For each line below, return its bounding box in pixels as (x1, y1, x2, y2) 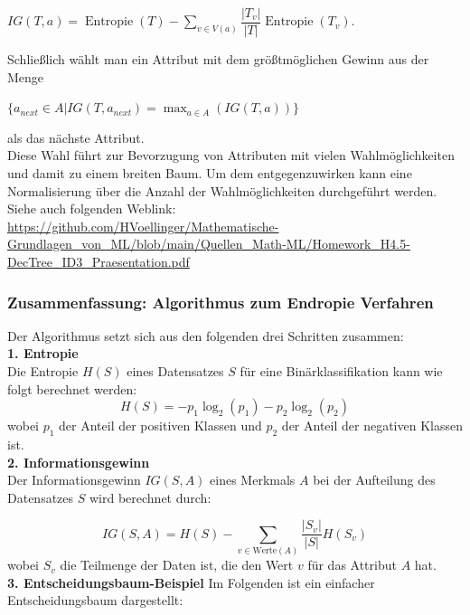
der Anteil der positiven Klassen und (59, 416, 262, 435)
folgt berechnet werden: (7, 379, 137, 398)
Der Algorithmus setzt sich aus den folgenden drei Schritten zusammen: (7, 326, 404, 345)
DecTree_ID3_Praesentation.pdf (7, 252, 190, 270)
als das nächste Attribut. (7, 128, 145, 147)
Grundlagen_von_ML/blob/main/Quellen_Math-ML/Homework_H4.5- (7, 234, 410, 253)
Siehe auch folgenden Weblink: (7, 199, 176, 218)
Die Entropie (7, 362, 79, 380)
